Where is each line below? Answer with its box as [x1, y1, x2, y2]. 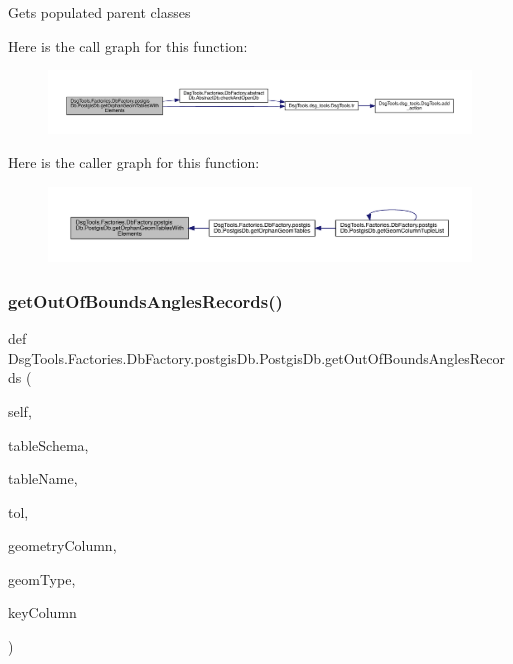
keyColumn [8, 602, 77, 623]
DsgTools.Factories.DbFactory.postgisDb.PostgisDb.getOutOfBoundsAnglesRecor [8, 347, 505, 368]
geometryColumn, [8, 535, 117, 556]
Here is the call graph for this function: [8, 35, 248, 56]
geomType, [8, 568, 76, 589]
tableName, [8, 468, 78, 489]
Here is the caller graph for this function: [8, 151, 260, 172]
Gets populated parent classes [8, 2, 191, 22]
